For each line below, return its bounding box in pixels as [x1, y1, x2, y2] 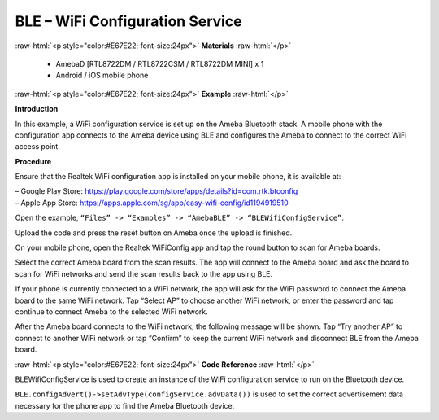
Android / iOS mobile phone [55, 70, 149, 81]
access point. [15, 142, 60, 151]
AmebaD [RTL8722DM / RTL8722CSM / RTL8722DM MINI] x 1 [55, 59, 264, 68]
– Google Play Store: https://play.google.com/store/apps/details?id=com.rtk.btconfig [15, 186, 298, 196]
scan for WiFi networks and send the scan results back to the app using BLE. [15, 269, 273, 278]
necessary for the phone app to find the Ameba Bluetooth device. [15, 400, 235, 410]
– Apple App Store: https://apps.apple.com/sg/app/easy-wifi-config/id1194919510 [15, 198, 289, 208]
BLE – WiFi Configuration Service [15, 12, 243, 30]
